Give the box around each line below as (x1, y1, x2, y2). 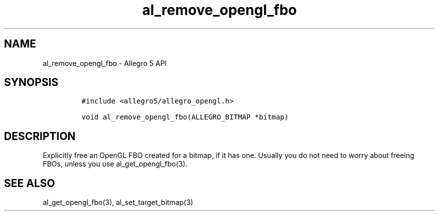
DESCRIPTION (4, 129, 76, 142)
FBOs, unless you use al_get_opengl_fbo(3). (43, 159, 187, 168)
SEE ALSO (4, 176, 55, 189)
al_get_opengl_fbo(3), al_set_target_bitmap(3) (43, 198, 193, 207)
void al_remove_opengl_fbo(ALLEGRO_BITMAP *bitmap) (81, 113, 289, 121)
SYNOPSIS (4, 76, 59, 89)
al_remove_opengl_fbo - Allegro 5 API (43, 58, 167, 67)
